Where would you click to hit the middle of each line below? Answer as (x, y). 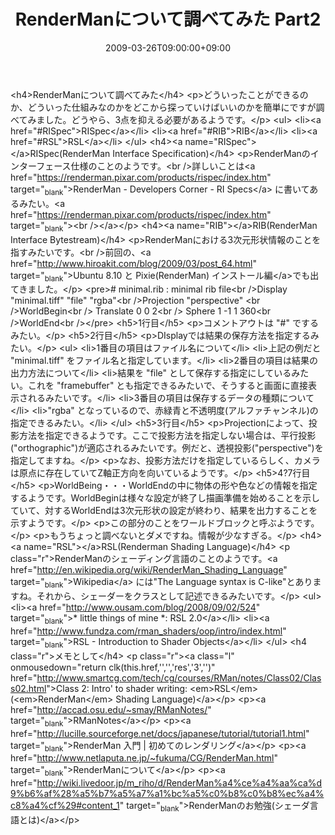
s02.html (28, 688)
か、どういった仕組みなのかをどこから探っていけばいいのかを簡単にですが (163, 107)
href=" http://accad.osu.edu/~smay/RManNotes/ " (111, 709)
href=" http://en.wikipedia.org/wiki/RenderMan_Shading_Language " (149, 570)
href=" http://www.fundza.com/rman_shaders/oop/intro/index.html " (148, 631)
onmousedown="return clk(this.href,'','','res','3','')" (113, 667)
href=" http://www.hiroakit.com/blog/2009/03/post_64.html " (133, 263)
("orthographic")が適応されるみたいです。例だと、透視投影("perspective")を (167, 448)
